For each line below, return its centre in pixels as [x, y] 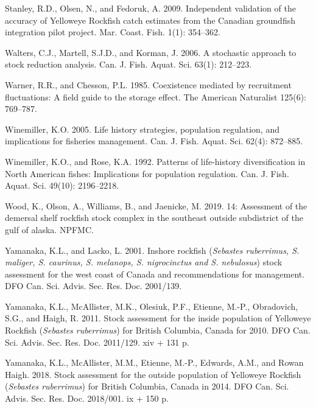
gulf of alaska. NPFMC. [49, 229]
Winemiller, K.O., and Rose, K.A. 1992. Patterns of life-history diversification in [155, 161]
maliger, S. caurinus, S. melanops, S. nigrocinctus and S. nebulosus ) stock [144, 262]
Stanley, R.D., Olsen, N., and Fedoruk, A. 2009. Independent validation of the [150, 8]
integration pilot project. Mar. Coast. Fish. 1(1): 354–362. [113, 32]
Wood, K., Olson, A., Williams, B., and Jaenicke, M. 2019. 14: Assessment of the [156, 205]
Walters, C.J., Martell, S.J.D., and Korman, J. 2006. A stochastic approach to [151, 52]
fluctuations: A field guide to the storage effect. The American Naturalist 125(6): [156, 96]
